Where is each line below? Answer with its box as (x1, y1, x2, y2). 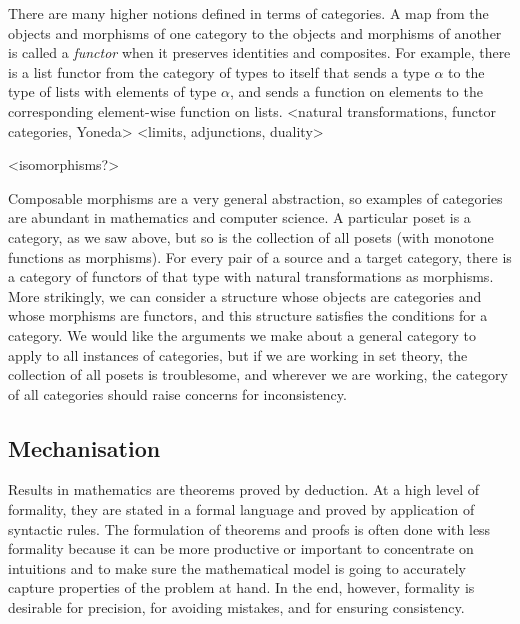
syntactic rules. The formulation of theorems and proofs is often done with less (8, 518, 491, 539)
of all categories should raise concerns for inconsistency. (8, 383, 347, 404)
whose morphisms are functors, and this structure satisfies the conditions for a (8, 305, 488, 326)
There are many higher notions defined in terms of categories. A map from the (8, 3, 489, 23)
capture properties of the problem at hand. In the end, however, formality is (8, 577, 475, 598)
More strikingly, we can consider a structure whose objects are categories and (8, 285, 482, 306)
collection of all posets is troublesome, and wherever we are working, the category (8, 364, 508, 385)
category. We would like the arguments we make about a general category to (8, 324, 477, 345)
